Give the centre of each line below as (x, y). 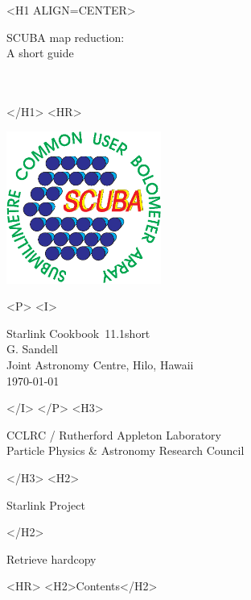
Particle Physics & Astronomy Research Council (125, 450)
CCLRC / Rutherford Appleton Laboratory (114, 434)
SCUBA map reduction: (66, 37)
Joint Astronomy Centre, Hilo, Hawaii (100, 365)
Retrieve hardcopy (51, 558)
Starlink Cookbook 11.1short (78, 333)
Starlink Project (46, 504)
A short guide (40, 53)
